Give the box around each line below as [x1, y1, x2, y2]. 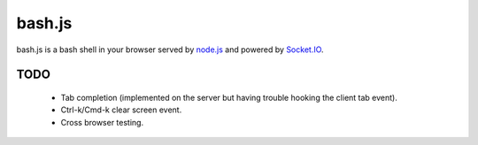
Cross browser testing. [60, 117, 144, 127]
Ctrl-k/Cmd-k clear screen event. [60, 104, 182, 115]
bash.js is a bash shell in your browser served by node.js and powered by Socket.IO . [16, 44, 324, 55]
